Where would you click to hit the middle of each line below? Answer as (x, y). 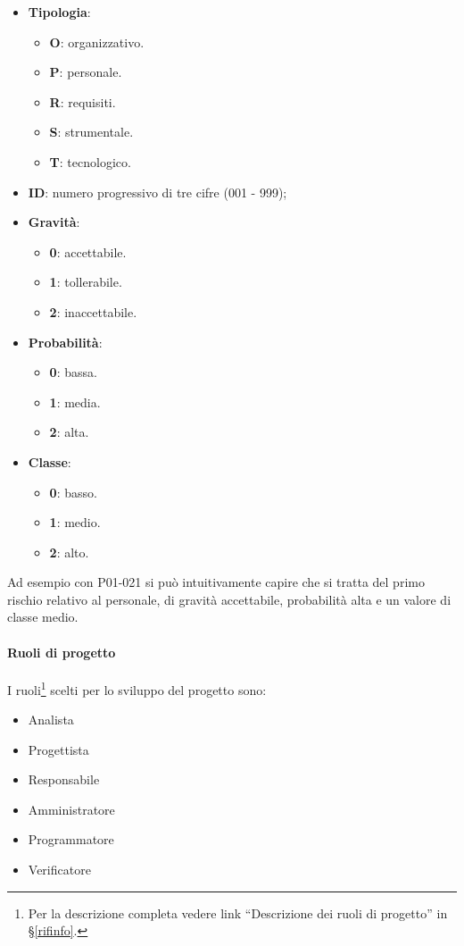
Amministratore (71, 809)
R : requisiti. (83, 101)
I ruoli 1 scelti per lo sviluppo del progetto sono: (137, 688)
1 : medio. (75, 522)
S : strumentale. (91, 132)
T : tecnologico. (90, 161)
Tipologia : (59, 12)
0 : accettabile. (88, 251)
